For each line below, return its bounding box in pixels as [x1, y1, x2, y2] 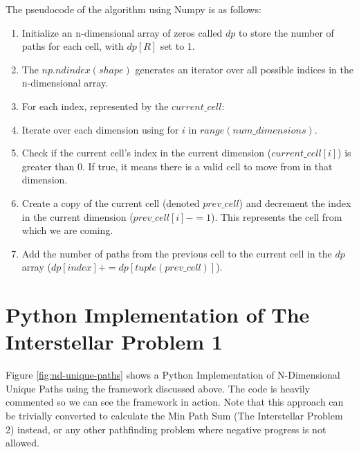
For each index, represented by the [21, 98, 169, 113]
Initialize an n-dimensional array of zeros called [21, 25, 223, 39]
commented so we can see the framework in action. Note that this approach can [6, 395, 344, 409]
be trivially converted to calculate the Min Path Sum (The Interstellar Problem [6, 408, 343, 422]
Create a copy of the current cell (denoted [21, 195, 200, 210]
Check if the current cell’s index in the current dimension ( [21, 145, 272, 160]
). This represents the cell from [210, 209, 342, 224]
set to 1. [160, 39, 195, 53]
